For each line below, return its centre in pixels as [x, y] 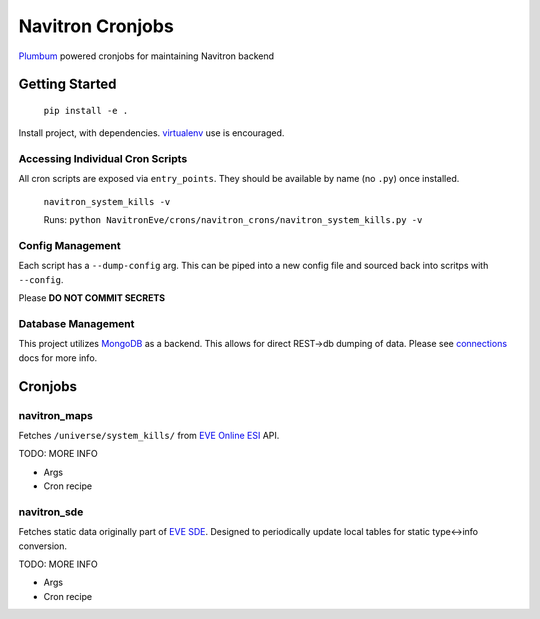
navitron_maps [56, 415]
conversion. [42, 546]
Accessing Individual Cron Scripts [103, 159]
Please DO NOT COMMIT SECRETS [91, 298]
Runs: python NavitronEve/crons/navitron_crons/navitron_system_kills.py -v [233, 220]
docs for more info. [58, 357]
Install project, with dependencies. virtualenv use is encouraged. [151, 133]
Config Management [69, 246]
